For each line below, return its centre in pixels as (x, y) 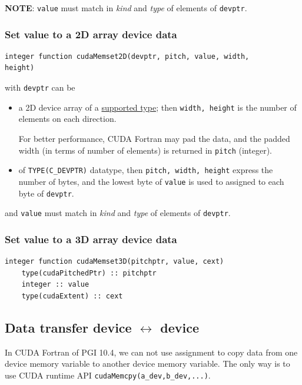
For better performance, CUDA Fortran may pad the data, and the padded (154, 138)
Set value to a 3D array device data (91, 239)
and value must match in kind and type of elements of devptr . (118, 213)
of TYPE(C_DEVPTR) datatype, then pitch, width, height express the (146, 170)
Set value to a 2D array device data (91, 34)
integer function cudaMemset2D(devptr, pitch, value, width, (127, 56)
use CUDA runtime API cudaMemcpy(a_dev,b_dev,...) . (108, 375)
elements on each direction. (67, 119)
